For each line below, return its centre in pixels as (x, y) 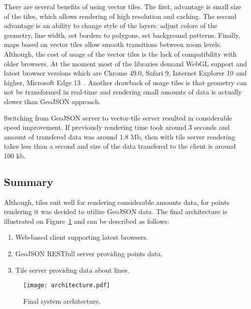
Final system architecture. (62, 301)
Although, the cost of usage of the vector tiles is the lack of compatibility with (120, 54)
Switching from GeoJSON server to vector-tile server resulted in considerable (118, 117)
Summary (29, 181)
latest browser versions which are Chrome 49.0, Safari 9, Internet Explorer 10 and (125, 73)
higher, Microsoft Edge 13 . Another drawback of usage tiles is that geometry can (125, 82)
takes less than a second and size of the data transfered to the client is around (120, 146)
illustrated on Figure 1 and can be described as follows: (86, 221)
